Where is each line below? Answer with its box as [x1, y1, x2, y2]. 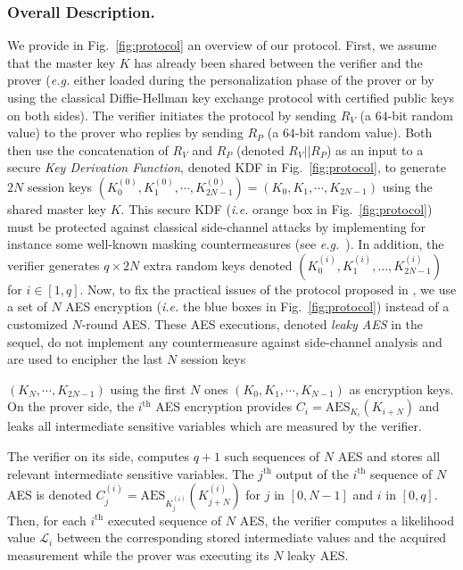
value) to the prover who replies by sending [7, 123, 244, 142]
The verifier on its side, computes [7, 446, 190, 465]
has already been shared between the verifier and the [134, 53, 423, 71]
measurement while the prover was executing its [7, 546, 269, 565]
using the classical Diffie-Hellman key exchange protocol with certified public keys [7, 88, 455, 106]
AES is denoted [7, 485, 92, 504]
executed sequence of [107, 510, 222, 529]
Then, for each [7, 510, 87, 529]
